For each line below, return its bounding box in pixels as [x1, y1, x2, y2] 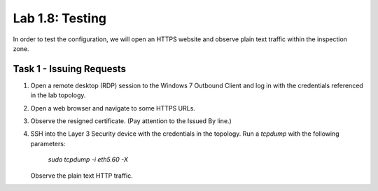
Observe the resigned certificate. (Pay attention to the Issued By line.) [30, 117, 232, 125]
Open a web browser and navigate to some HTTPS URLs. [30, 104, 196, 112]
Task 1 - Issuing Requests [13, 63, 126, 75]
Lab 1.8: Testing [13, 10, 107, 26]
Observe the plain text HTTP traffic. [30, 171, 133, 180]
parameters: [30, 139, 66, 148]
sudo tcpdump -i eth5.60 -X [48, 155, 129, 164]
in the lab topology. [30, 91, 86, 99]
